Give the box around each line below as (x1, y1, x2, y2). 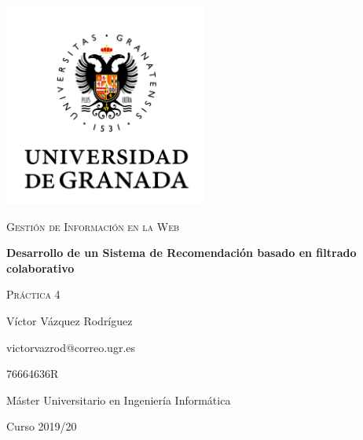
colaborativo (6, 259, 75, 276)
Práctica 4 (6, 286, 60, 302)
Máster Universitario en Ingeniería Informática (6, 391, 231, 408)
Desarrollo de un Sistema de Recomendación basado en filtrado (6, 244, 357, 261)
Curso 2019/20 (6, 418, 77, 434)
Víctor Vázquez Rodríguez (6, 312, 133, 328)
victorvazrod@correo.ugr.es (6, 339, 136, 355)
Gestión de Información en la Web (6, 218, 180, 234)
